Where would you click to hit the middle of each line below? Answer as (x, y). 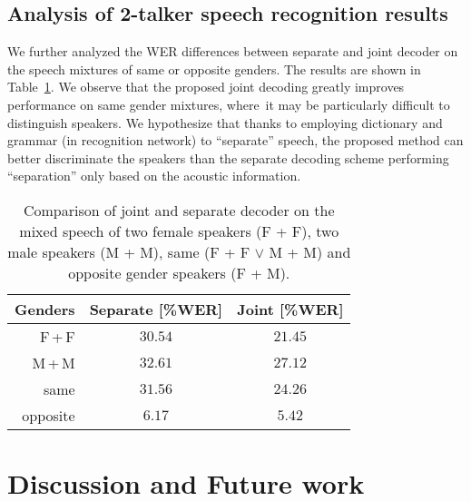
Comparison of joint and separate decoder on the (179, 210)
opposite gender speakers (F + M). (179, 272)
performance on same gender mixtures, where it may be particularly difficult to (229, 104)
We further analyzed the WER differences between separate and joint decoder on (233, 51)
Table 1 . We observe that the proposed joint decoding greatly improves (206, 87)
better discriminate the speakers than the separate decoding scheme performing (228, 157)
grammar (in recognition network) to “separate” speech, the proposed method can (235, 140)
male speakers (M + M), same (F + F (129, 251)
